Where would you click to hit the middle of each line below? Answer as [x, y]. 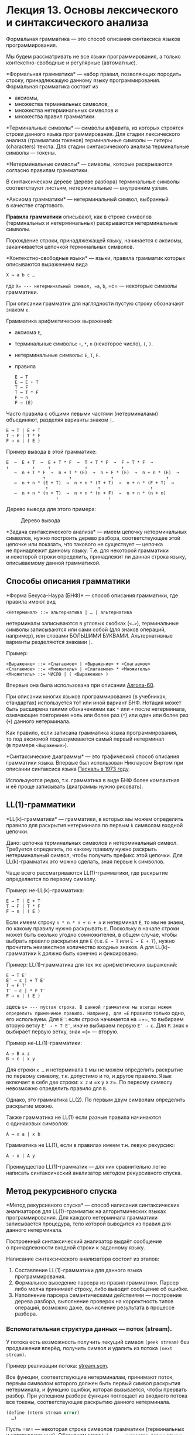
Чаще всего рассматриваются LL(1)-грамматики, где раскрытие [87, 872]
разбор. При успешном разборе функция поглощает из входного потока [97, 1395]
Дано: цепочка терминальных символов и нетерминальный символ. [92, 842]
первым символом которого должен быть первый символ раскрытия [93, 1383]
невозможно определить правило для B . [57, 1088]
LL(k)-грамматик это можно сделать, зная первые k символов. [85, 861]
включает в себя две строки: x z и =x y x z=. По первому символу [89, 1082]
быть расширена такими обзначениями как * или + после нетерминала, [96, 708]
